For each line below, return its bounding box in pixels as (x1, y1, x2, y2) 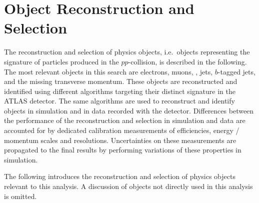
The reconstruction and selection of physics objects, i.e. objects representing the (4, 46, 250, 57)
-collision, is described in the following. (128, 56, 247, 66)
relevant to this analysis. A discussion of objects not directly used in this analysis (4, 181, 253, 191)
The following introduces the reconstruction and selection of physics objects (4, 171, 235, 181)
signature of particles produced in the (4, 56, 119, 66)
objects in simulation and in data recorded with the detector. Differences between (4, 105, 254, 115)
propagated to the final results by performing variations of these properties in (4, 144, 241, 155)
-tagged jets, (217, 66, 255, 76)
